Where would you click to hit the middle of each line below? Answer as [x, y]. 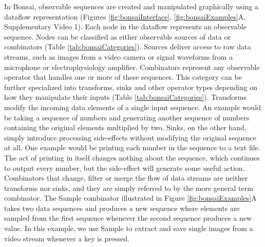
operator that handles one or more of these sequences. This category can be [123, 77]
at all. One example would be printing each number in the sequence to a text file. [132, 147]
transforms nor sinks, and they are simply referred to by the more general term [129, 188]
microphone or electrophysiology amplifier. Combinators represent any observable [132, 67]
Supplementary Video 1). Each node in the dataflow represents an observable [125, 27]
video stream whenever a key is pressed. [67, 238]
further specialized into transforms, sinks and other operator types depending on [131, 87]
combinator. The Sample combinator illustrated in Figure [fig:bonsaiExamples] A [130, 198]
